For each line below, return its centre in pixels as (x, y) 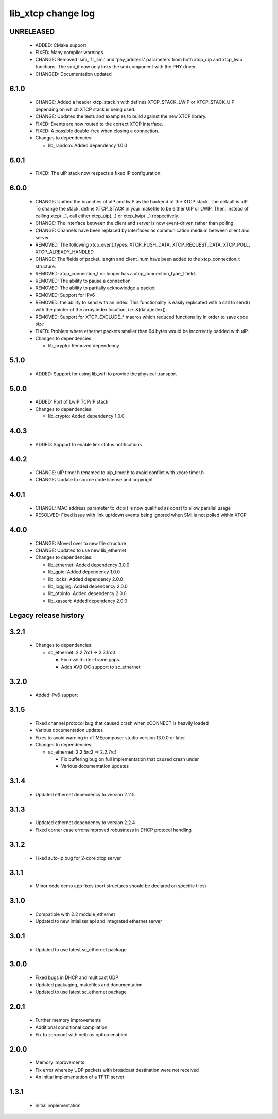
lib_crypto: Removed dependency (84, 345)
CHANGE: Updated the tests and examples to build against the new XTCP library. (121, 116)
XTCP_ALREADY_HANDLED (64, 252)
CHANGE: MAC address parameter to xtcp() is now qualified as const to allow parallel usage (133, 508)
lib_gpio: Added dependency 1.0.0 (84, 572)
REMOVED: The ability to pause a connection (83, 281)
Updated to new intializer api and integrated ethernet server (99, 921)
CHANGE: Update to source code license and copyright (94, 480)
